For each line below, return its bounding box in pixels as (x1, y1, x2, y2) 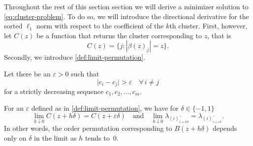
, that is (207, 30, 231, 40)
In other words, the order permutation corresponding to (4, 123, 172, 133)
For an (4, 102, 24, 113)
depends (212, 123, 237, 133)
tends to (85, 133, 110, 143)
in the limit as (34, 133, 77, 143)
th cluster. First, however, (169, 21, 248, 31)
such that (71, 68, 99, 78)
